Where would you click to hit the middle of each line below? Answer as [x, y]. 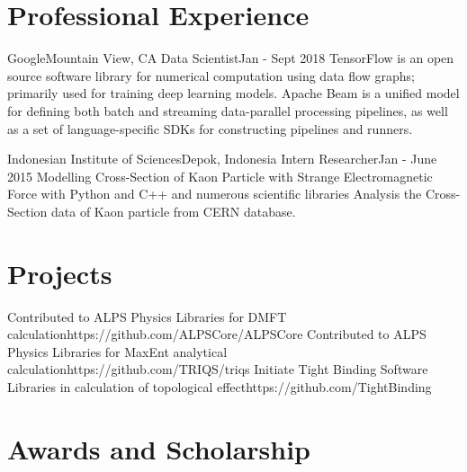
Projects [60, 273]
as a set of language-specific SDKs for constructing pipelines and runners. [210, 128]
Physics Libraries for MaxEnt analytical [117, 351]
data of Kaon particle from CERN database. [173, 211]
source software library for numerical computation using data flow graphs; [211, 75]
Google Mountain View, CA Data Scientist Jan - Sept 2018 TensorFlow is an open [231, 58]
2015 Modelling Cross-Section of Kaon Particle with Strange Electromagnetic [220, 176]
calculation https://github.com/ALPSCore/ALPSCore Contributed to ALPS [217, 334]
